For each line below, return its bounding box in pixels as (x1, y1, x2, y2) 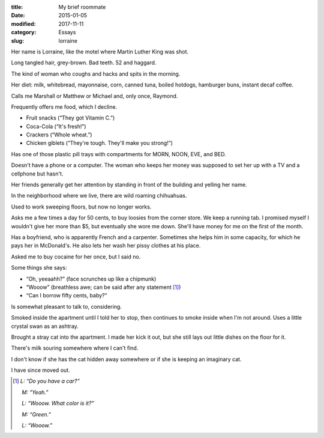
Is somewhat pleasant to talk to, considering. (11, 303, 122, 310)
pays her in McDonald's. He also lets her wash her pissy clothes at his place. (11, 242, 201, 249)
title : (11, 4, 23, 10)
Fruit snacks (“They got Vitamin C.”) (26, 114, 115, 121)
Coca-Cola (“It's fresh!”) (26, 123, 86, 130)
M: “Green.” (22, 410, 51, 418)
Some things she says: (11, 264, 67, 272)
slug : (11, 37, 24, 44)
